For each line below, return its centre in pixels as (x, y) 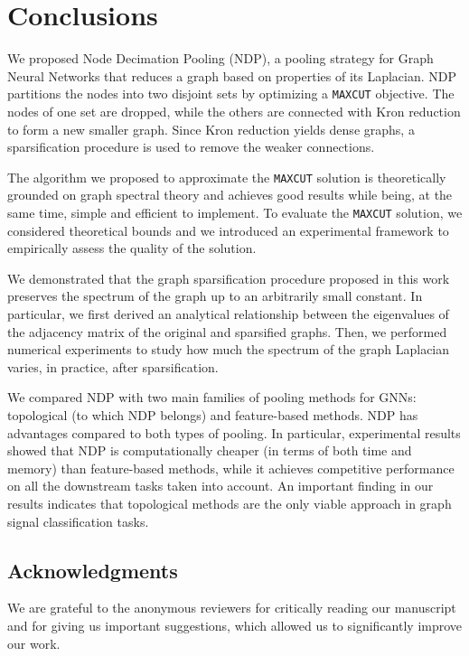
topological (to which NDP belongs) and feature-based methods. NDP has (213, 415)
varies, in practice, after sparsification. (113, 366)
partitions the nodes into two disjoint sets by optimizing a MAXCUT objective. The (231, 94)
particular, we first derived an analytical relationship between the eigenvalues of (228, 314)
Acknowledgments (93, 570)
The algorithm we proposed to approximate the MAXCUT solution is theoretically (227, 177)
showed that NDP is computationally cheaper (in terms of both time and (210, 450)
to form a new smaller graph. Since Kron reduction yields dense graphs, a (211, 129)
